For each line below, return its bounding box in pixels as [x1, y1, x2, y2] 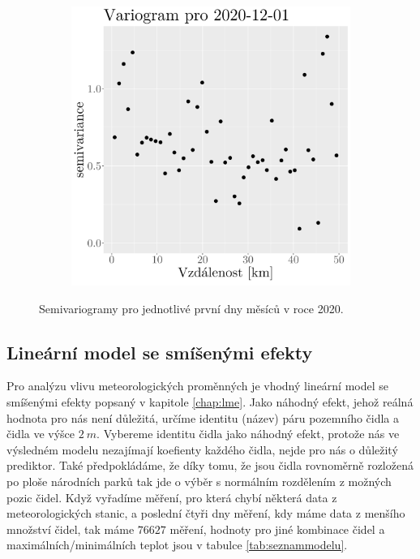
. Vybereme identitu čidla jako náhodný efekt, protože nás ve [96, 425, 400, 442]
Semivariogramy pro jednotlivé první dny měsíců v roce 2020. [39, 299, 344, 316]
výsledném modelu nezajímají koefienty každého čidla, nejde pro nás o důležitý [6, 441, 398, 458]
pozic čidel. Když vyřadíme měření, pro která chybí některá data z [6, 488, 337, 505]
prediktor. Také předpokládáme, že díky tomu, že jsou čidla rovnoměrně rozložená [6, 457, 414, 474]
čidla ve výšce [6, 425, 75, 442]
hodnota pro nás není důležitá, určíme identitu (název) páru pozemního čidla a [6, 409, 400, 426]
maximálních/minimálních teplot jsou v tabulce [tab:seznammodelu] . [6, 536, 348, 553]
